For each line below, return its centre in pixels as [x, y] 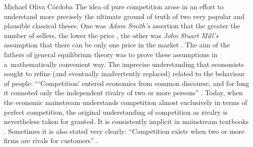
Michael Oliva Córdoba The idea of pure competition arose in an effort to [114, 6]
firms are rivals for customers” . [51, 140]
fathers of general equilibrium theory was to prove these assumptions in [111, 54]
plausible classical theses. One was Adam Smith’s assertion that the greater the [122, 26]
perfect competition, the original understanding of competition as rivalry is [116, 112]
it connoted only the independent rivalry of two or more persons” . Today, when [123, 93]
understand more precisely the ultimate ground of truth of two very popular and [124, 16]
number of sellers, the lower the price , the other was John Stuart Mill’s [111, 35]
